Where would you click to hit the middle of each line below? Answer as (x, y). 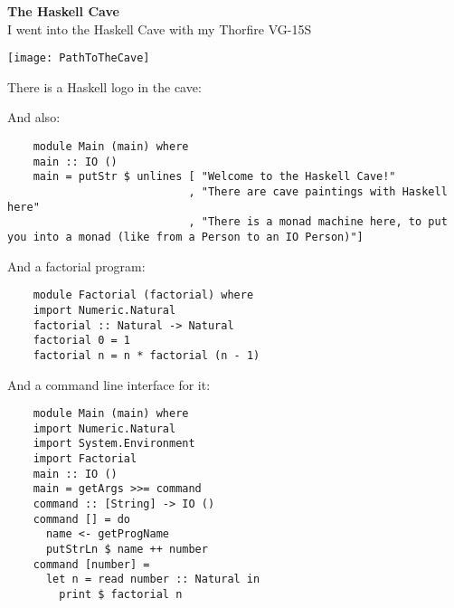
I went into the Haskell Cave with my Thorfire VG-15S (160, 28)
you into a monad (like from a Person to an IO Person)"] (185, 237)
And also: (34, 117)
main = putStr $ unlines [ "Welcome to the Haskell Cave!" (214, 177)
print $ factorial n (121, 594)
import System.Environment (114, 444)
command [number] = (91, 564)
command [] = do (82, 519)
